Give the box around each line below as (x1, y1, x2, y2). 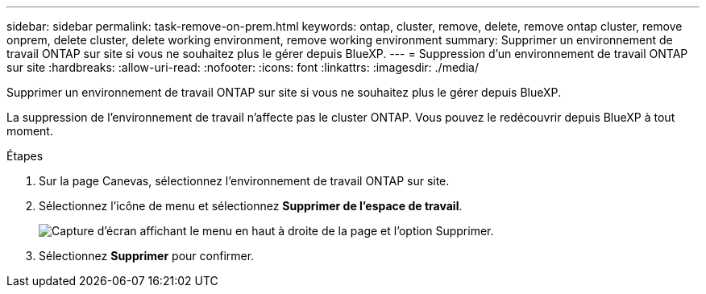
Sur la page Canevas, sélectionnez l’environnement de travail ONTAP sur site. (39, 174, 450, 188)
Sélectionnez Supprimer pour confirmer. (39, 249, 255, 263)
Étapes (6, 149, 44, 163)
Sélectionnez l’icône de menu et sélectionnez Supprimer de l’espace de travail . (39, 199, 463, 213)
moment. (6, 124, 53, 138)
